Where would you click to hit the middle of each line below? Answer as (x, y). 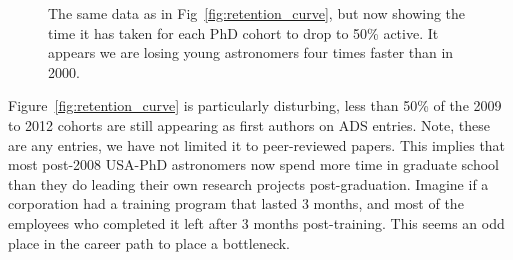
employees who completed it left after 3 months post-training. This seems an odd (256, 222)
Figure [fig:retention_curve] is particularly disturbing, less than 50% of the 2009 (255, 105)
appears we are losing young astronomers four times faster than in (251, 52)
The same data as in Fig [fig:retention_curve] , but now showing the (257, 13)
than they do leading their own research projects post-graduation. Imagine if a (248, 183)
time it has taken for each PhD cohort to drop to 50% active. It (243, 32)
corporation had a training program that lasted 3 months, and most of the (236, 203)
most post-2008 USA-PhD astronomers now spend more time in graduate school (253, 164)
